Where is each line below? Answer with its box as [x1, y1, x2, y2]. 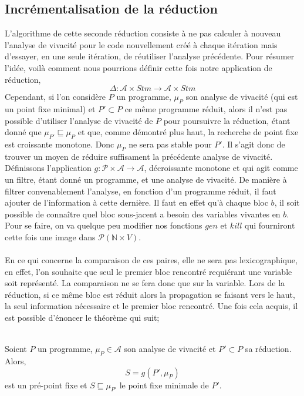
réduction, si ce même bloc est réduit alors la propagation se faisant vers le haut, [5, 288, 295, 300]
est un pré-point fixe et [5, 378, 87, 391]
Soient [5, 343, 27, 355]
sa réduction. [245, 343, 292, 355]
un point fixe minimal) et [5, 102, 96, 115]
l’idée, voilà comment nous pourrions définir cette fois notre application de [5, 61, 272, 73]
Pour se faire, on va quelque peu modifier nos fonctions [5, 219, 202, 231]
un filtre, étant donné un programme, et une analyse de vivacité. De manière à [5, 173, 287, 185]
